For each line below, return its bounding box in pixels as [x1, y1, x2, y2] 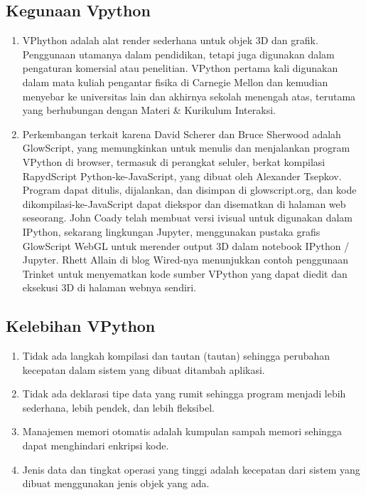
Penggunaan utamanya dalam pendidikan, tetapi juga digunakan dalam [22, 46, 335, 61]
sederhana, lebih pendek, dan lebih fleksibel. [22, 400, 215, 415]
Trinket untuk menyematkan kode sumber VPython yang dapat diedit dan [22, 266, 348, 281]
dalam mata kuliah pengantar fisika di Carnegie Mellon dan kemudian [22, 74, 328, 89]
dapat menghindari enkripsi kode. [22, 438, 169, 453]
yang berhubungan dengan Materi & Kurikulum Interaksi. [22, 103, 276, 118]
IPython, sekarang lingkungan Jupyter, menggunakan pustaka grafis [22, 224, 321, 239]
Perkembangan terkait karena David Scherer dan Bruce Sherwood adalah [22, 126, 341, 141]
